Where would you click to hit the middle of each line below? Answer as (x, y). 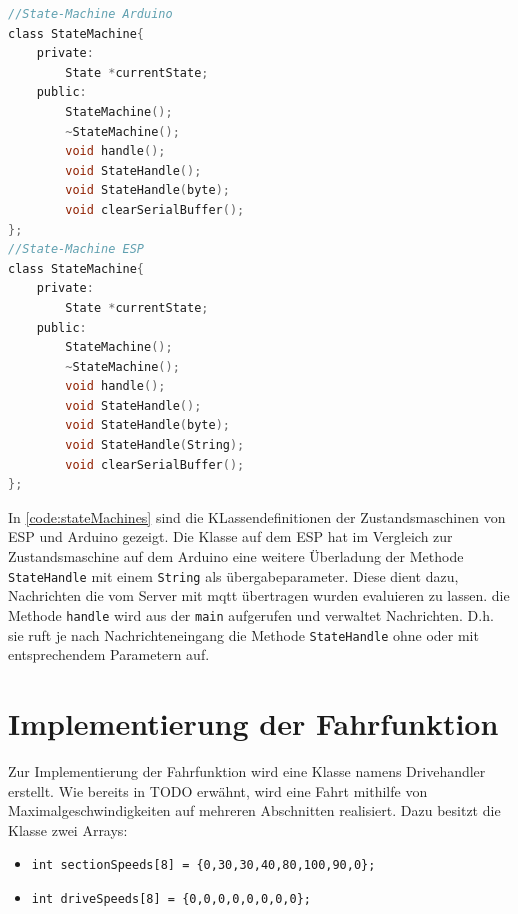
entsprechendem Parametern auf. (109, 654)
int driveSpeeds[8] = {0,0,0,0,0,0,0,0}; (171, 898)
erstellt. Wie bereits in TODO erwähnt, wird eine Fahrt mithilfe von (218, 790)
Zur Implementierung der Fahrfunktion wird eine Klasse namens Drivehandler (247, 770)
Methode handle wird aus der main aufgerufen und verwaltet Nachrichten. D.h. (251, 614)
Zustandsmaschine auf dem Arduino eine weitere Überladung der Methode (236, 556)
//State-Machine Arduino (90, 14)
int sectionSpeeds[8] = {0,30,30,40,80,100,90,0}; (203, 865)
